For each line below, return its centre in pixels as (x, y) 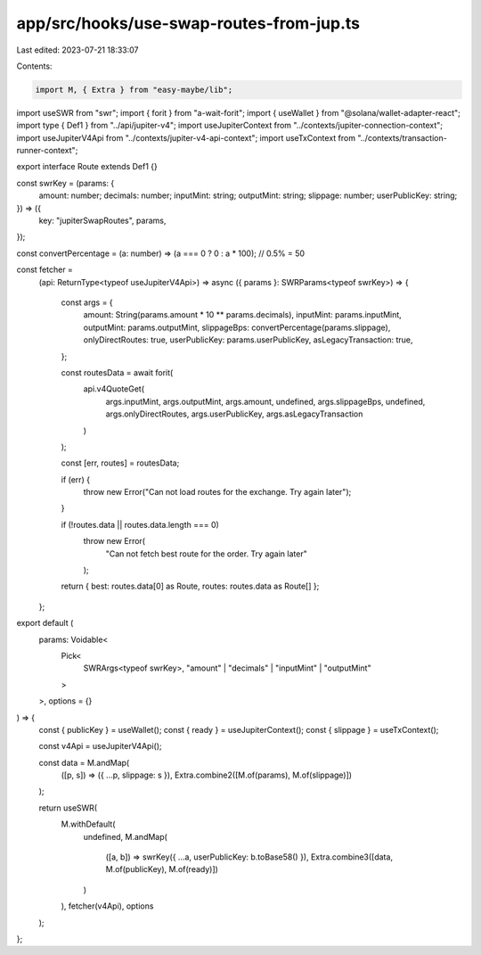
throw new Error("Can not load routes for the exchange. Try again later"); (217, 492)
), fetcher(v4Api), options (107, 906)
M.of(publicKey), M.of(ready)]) (162, 869)
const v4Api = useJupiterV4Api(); (100, 746)
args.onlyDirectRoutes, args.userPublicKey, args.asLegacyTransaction (234, 414)
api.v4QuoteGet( (114, 389)
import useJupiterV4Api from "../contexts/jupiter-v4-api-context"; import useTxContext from (186, 137)
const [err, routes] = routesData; (120, 463)
